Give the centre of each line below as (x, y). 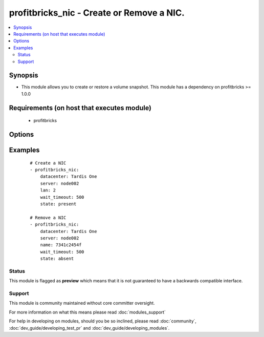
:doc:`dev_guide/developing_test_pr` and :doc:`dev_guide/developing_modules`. (89, 328)
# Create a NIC (48, 163)
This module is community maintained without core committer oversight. (82, 303)
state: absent (57, 259)
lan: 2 (48, 190)
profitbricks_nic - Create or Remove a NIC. (97, 13)
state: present (58, 204)
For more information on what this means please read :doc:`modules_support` (87, 312)
